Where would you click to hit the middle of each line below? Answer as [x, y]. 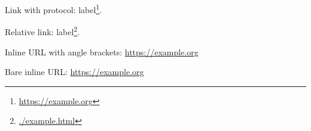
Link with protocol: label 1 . [54, 9]
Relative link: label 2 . [42, 31]
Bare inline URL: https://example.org [74, 72]
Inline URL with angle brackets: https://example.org [102, 52]
